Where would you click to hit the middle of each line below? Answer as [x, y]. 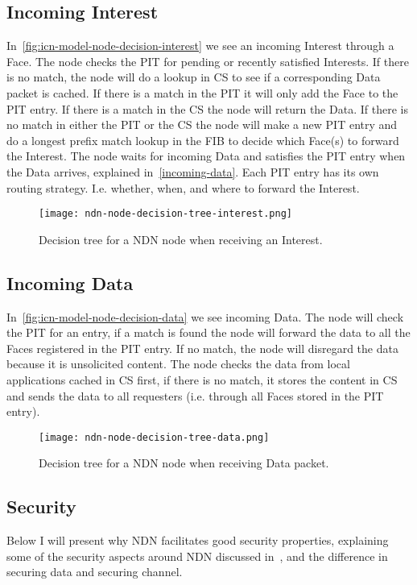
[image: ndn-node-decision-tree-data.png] [154, 437]
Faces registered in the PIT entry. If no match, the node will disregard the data [202, 348]
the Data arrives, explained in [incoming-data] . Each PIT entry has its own [193, 171]
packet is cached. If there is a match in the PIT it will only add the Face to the [202, 92]
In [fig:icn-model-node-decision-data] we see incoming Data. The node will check [205, 316]
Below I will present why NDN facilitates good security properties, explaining [198, 540]
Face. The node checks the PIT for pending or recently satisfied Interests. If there [208, 61]
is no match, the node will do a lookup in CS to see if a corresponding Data [194, 77]
